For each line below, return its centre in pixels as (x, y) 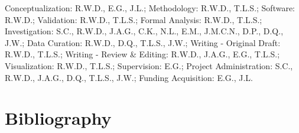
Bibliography (58, 118)
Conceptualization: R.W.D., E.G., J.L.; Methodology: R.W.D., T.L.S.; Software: (150, 8)
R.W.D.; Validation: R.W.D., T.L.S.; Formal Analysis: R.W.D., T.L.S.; (134, 19)
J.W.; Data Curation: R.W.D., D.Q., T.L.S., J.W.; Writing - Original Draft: (143, 42)
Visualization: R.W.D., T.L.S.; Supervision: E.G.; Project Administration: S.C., (149, 65)
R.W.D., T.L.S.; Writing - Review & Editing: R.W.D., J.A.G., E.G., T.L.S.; (142, 54)
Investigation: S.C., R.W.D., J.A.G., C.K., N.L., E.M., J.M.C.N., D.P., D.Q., (144, 31)
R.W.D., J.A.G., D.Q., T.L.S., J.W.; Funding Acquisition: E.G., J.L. (129, 77)
